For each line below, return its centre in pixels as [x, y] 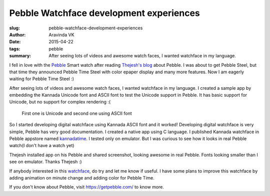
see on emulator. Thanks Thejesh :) [45, 162]
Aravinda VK [61, 34]
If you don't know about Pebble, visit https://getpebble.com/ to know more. [87, 187]
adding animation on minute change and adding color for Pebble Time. [82, 178]
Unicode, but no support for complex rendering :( [60, 102]
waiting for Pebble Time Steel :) [42, 79]
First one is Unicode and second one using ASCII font [77, 113]
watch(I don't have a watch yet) [42, 146]
